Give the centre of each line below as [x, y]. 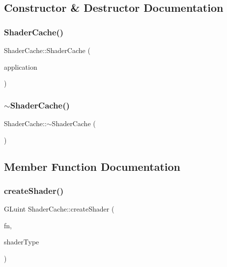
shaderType [22, 242]
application [21, 67]
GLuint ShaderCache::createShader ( [59, 209]
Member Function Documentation [92, 166]
